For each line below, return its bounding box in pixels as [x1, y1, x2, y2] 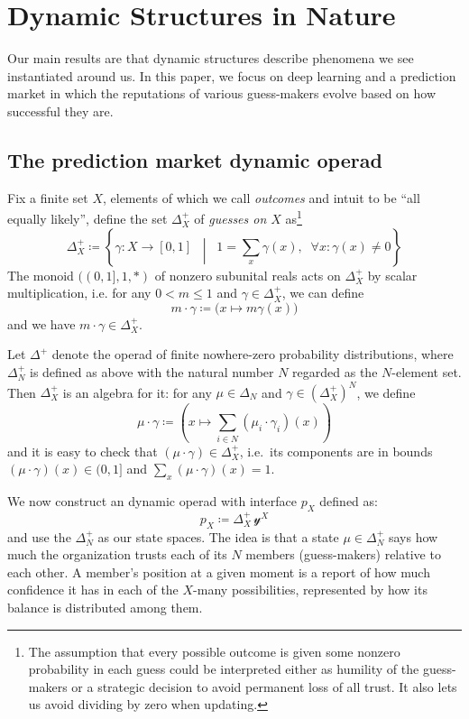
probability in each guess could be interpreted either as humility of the [28, 659, 419, 678]
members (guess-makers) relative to [245, 545, 441, 564]
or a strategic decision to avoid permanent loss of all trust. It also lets [71, 677, 457, 696]
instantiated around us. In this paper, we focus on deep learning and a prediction [7, 66, 456, 85]
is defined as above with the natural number [29, 362, 274, 381]
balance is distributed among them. [7, 597, 203, 616]
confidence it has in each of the [7, 580, 179, 599]
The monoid [7, 265, 74, 284]
